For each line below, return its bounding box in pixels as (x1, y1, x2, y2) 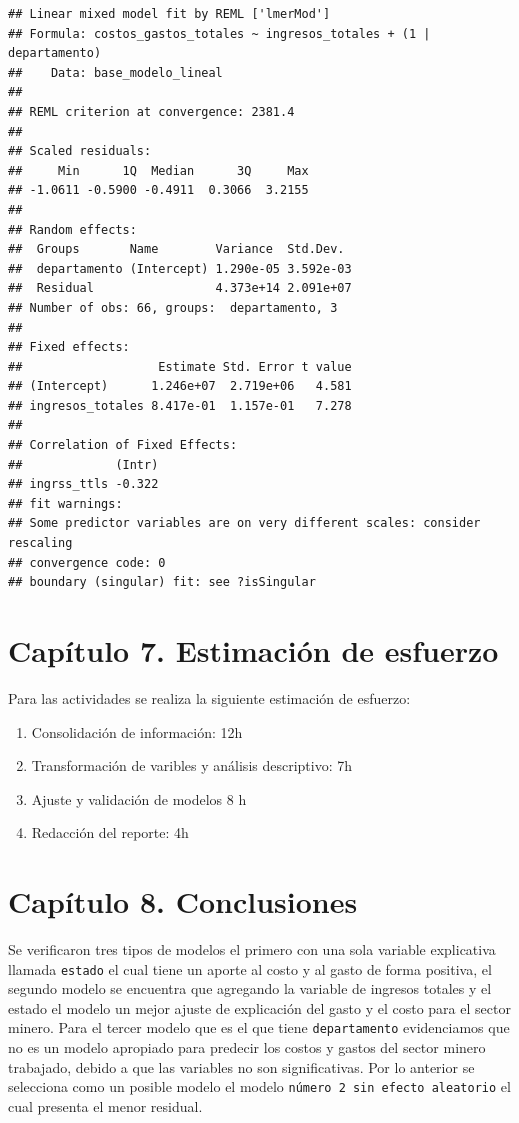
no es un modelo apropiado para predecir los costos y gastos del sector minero (8, 1037, 486, 1058)
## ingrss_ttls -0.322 (8, 477, 159, 492)
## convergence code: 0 (8, 555, 166, 570)
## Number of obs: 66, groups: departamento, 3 (8, 300, 338, 315)
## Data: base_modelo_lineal (8, 65, 223, 80)
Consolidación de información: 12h (31, 721, 243, 742)
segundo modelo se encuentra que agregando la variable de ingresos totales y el (8, 978, 492, 999)
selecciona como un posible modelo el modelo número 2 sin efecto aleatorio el (8, 1076, 511, 1097)
